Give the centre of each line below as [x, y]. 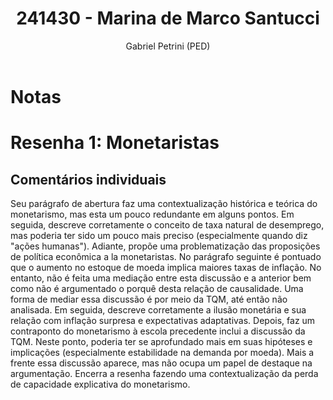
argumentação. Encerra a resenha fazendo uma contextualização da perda [164, 373]
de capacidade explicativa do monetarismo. [100, 384]
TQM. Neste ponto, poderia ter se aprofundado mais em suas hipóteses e [161, 341]
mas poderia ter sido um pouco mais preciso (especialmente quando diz [159, 235]
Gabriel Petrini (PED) [168, 46]
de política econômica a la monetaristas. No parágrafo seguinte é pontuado [166, 256]
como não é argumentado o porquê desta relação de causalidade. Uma [157, 288]
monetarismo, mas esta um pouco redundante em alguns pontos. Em [152, 214]
